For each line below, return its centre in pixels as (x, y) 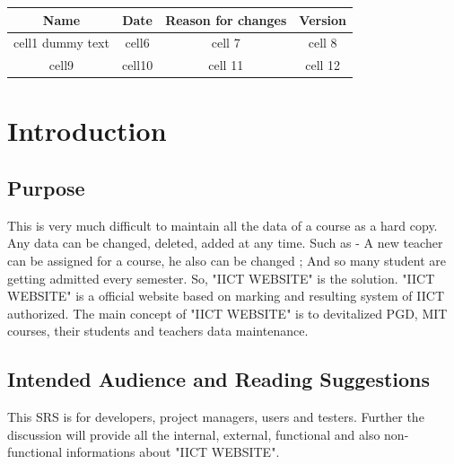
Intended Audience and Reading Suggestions (219, 379)
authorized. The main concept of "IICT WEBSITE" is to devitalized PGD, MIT (227, 313)
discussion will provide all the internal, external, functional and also (194, 434)
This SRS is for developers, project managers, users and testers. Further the (216, 417)
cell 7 (226, 43)
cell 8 (323, 43)
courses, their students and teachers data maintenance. (158, 331)
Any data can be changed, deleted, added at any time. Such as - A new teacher (225, 243)
